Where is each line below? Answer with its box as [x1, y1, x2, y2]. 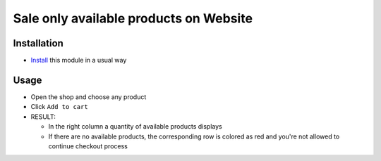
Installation [13, 37, 64, 49]
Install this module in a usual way [30, 56, 127, 65]
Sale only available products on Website [13, 11, 253, 26]
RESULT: [30, 112, 56, 121]
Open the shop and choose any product [30, 92, 147, 101]
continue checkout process [48, 141, 128, 150]
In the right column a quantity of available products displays [48, 122, 222, 131]
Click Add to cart [30, 103, 88, 111]
